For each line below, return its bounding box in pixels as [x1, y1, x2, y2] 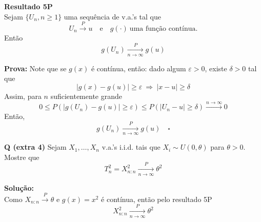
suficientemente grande [50, 90, 122, 101]
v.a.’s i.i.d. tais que [102, 142, 160, 152]
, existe [205, 63, 227, 73]
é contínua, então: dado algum [91, 63, 186, 73]
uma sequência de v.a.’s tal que [64, 11, 161, 22]
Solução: [4, 182, 34, 193]
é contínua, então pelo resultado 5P [101, 193, 212, 204]
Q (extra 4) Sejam [4, 142, 67, 152]
